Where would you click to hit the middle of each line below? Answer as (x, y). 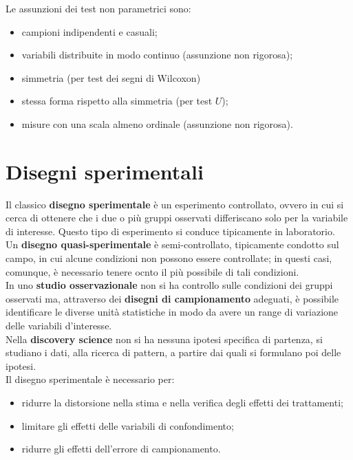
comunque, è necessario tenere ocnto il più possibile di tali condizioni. (152, 271)
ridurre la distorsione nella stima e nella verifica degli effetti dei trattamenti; (182, 402)
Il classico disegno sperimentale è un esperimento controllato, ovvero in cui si (175, 204)
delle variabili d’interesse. (59, 326)
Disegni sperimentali (105, 171)
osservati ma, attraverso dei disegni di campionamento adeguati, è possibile (172, 298)
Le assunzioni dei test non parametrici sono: (98, 8)
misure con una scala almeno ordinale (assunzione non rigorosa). (157, 123)
